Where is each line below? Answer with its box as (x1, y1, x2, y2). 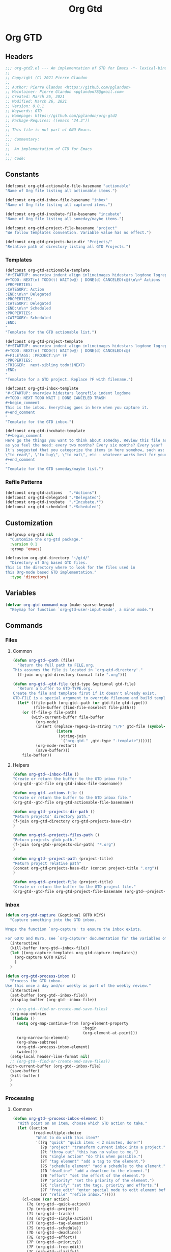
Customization (5, 518, 53, 527)
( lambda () (12, 1016, 36, 1022)
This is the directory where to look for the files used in (5, 565, 136, 570)
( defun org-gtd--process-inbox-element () (12, 1116, 104, 1121)
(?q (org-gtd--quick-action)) (26, 1201, 91, 1207)
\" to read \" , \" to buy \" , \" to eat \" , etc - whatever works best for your (5, 452, 167, 457)
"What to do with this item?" (35, 1135, 100, 1140)
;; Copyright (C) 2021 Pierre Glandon (5, 75, 88, 80)
